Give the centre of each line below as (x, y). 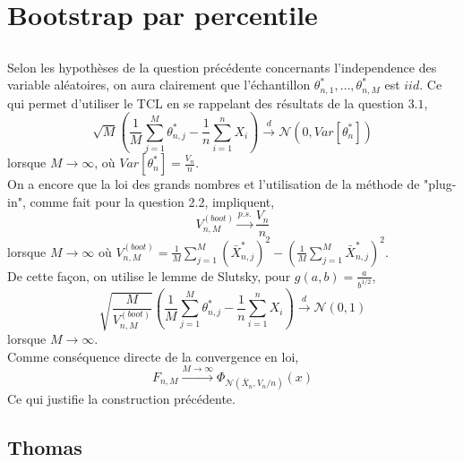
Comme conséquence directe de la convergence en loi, (153, 356)
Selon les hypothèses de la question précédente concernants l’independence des (222, 67)
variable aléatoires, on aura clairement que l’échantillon (159, 85)
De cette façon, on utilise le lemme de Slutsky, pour (149, 275)
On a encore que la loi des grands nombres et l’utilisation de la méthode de (214, 184)
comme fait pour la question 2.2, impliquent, (152, 201)
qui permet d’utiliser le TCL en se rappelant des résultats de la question (206, 103)
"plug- (440, 184)
